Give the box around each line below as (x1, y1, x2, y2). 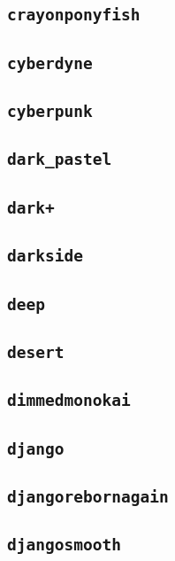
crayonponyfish (7, 5, 141, 25)
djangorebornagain (7, 487, 169, 506)
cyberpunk (7, 102, 93, 121)
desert (7, 342, 65, 362)
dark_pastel (7, 150, 112, 169)
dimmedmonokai (7, 391, 131, 410)
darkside (7, 246, 83, 266)
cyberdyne (7, 53, 93, 73)
